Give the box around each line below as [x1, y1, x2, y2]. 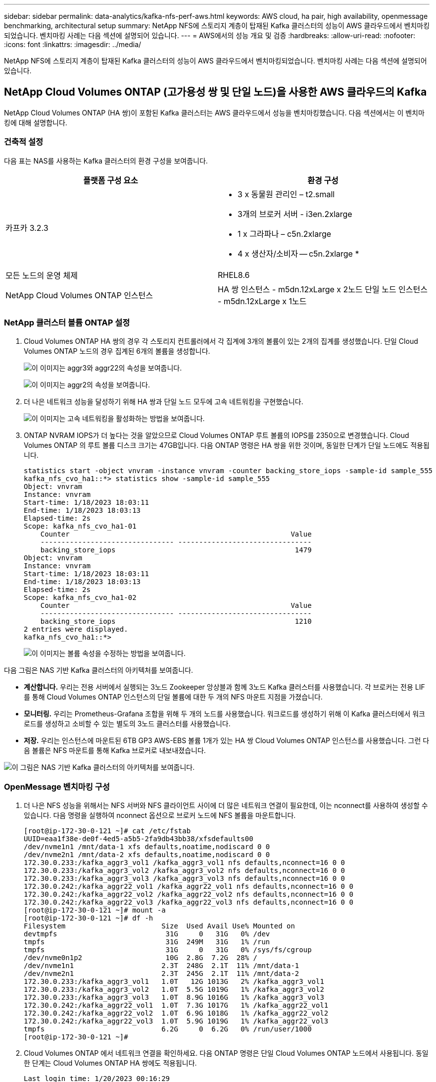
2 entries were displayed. [24, 625, 128, 634]
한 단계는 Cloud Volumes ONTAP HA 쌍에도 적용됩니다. [24, 1059, 197, 1068]
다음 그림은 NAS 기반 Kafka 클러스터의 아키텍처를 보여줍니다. [4, 666, 194, 675]
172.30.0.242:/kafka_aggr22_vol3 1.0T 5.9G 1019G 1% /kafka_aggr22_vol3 [24, 1017, 329, 1026]
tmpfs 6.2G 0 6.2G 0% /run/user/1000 [24, 1025, 312, 1033]
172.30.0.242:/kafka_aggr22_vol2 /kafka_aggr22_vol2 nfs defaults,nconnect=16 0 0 [24, 890, 353, 899]
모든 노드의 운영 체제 [5, 270, 78, 280]
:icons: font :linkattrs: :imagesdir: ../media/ [4, 40, 142, 49]
